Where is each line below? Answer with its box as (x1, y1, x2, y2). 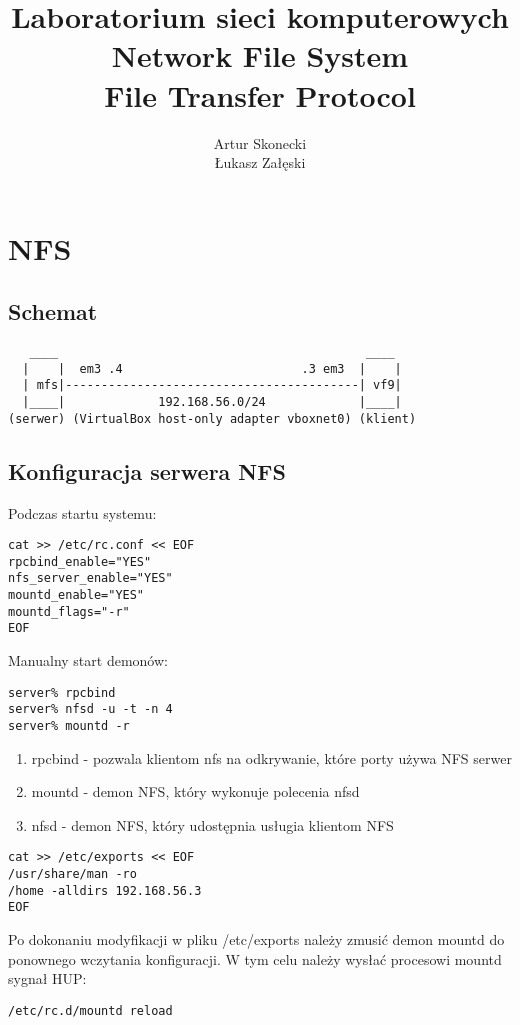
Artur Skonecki (213, 132, 307, 153)
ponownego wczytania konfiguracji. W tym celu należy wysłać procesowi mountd (8, 948, 502, 969)
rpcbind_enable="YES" (8, 554, 152, 569)
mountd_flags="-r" (8, 604, 130, 619)
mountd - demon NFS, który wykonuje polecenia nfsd (31, 781, 360, 802)
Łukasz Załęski (214, 152, 306, 173)
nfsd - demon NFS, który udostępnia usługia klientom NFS (31, 814, 394, 835)
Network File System (111, 35, 409, 76)
